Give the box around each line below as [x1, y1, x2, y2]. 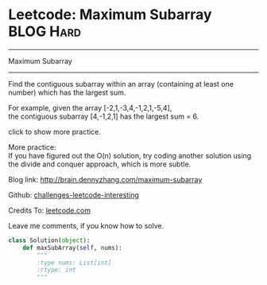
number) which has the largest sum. [8, 88, 126, 97]
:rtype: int [37, 266, 77, 274]
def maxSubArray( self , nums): [22, 244, 123, 252]
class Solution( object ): [8, 236, 91, 244]
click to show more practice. [8, 127, 102, 136]
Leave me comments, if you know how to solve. [8, 221, 164, 230]
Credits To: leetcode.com [8, 205, 91, 215]
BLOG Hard [8, 22, 82, 41]
